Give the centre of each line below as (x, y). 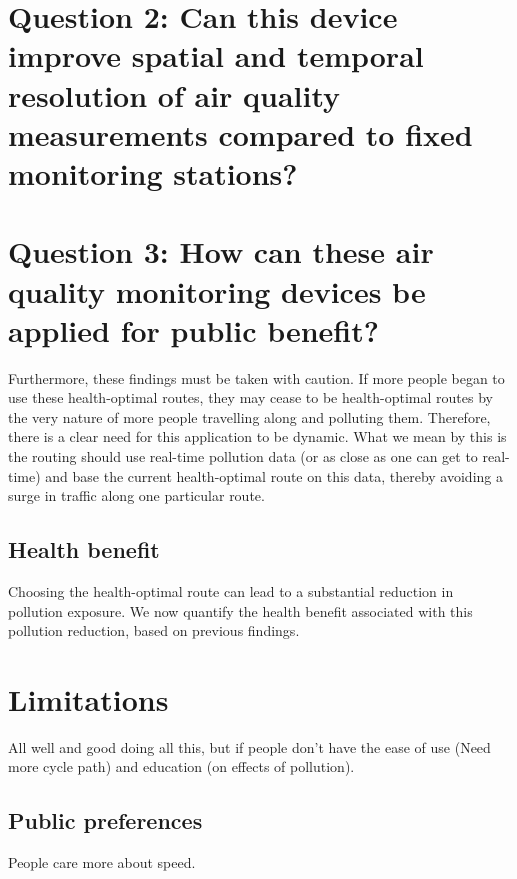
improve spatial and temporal (216, 55)
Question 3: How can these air (221, 251)
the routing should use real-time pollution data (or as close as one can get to (243, 456)
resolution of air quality (174, 94)
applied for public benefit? (193, 329)
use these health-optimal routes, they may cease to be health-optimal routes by (250, 397)
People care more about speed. (102, 862)
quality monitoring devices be (217, 290)
